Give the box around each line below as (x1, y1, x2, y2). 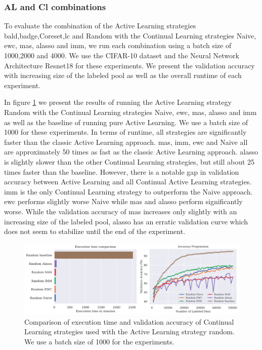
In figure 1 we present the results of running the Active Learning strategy (4, 97, 232, 107)
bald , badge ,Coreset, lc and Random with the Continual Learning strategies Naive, (4, 30, 256, 41)
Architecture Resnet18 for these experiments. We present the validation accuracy (4, 60, 255, 70)
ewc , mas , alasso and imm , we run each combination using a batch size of (4, 40, 232, 51)
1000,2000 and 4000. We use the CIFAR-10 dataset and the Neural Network (4, 50, 239, 60)
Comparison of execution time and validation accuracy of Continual (24, 316, 234, 327)
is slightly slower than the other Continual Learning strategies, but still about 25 (4, 156, 255, 167)
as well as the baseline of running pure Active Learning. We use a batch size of (4, 116, 248, 127)
